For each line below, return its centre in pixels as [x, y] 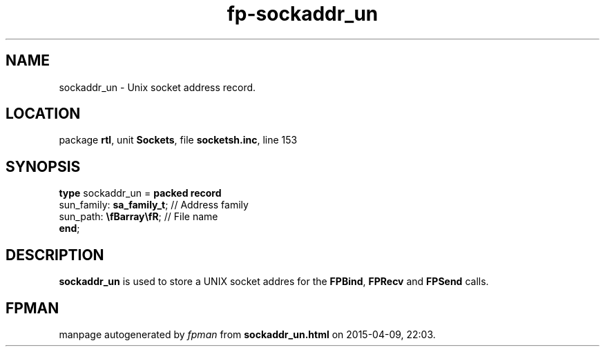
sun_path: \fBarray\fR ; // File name [138, 217]
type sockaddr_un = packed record [140, 193]
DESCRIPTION [55, 255]
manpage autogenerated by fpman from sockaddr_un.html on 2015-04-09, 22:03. [247, 334]
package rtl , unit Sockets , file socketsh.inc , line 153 [178, 140]
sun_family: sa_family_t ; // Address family [154, 205]
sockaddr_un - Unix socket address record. [157, 87]
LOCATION [43, 114]
